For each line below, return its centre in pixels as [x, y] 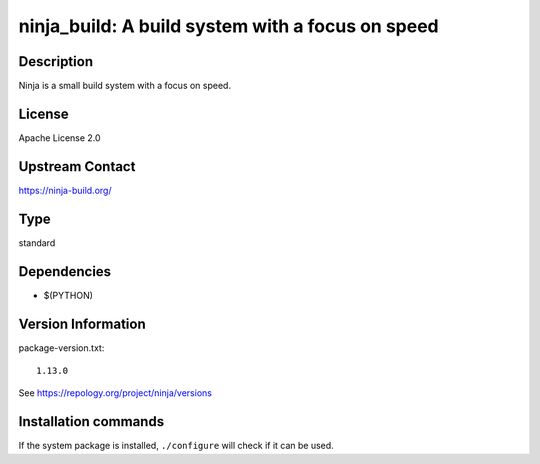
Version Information [82, 323]
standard [37, 242]
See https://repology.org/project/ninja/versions [115, 393]
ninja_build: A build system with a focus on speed [228, 26]
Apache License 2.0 [59, 137]
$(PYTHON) [68, 295]
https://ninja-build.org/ [65, 190]
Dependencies [65, 271]
